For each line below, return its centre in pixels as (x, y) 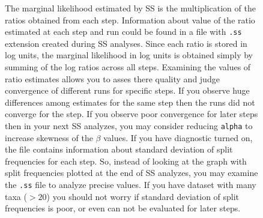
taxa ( (16, 196)
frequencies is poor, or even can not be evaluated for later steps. (123, 208)
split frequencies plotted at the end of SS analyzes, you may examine (131, 173)
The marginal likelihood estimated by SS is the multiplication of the (130, 8)
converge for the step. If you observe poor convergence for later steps (131, 114)
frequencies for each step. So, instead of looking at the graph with (126, 161)
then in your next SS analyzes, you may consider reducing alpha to (129, 126)
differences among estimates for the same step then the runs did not (130, 102)
